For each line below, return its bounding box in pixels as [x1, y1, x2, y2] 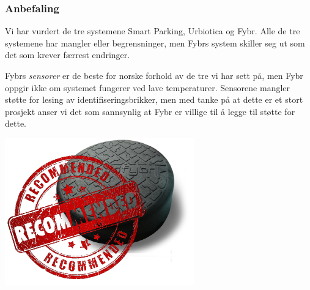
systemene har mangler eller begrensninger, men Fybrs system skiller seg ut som [5, 36, 305, 49]
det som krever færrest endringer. [5, 48, 130, 61]
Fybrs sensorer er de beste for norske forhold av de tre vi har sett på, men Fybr [5, 69, 303, 81]
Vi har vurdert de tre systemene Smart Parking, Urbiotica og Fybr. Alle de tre [5, 24, 300, 37]
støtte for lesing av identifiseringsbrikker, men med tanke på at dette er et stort [5, 93, 303, 106]
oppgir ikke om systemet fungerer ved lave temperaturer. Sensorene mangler [5, 81, 290, 94]
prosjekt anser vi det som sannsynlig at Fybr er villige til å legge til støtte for [5, 105, 295, 117]
